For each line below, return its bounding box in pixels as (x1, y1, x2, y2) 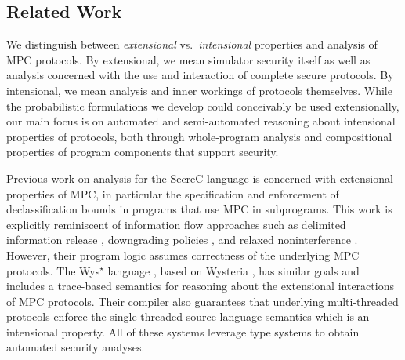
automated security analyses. (6, 339, 145, 355)
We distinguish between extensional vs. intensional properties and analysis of (6, 36, 378, 53)
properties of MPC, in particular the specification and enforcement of (6, 185, 339, 202)
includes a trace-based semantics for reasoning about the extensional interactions (6, 278, 394, 294)
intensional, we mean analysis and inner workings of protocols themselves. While (6, 82, 392, 98)
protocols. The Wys (6, 262, 100, 278)
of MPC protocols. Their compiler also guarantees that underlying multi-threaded (6, 293, 399, 309)
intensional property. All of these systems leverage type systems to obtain (6, 323, 360, 340)
